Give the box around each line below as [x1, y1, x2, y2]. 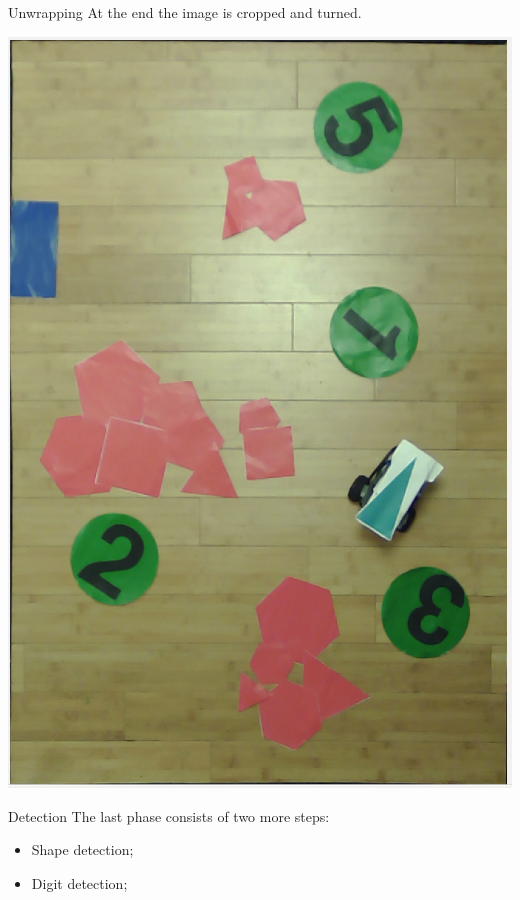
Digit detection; [31, 872, 128, 893]
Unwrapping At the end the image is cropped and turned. [8, 2, 362, 22]
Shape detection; [31, 839, 134, 860]
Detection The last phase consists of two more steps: [8, 805, 330, 826]
